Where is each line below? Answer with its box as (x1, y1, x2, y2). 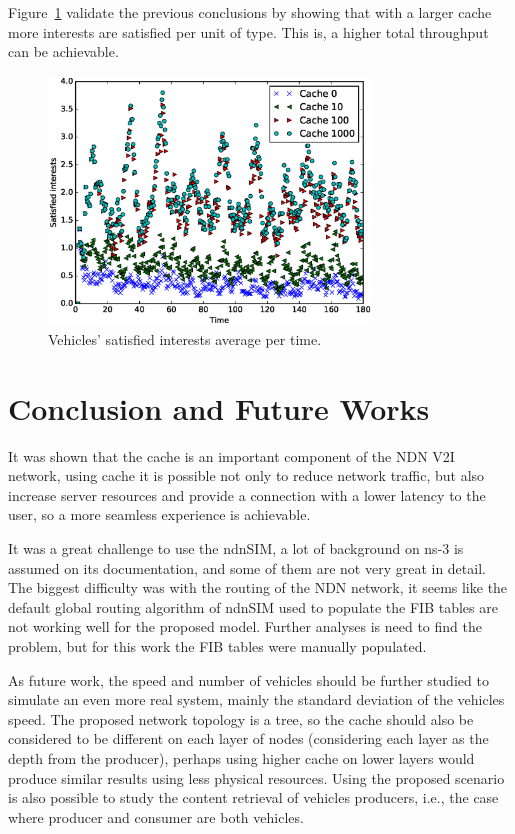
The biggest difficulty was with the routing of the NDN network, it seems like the (8, 577, 508, 598)
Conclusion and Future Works (8, 387, 430, 428)
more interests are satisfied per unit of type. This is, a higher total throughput (8, 21, 489, 42)
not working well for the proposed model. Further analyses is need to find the (8, 616, 482, 637)
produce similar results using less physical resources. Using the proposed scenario (8, 767, 505, 788)
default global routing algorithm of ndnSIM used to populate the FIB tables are (8, 596, 498, 617)
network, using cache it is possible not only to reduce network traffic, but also (8, 465, 485, 486)
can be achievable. (8, 41, 119, 62)
